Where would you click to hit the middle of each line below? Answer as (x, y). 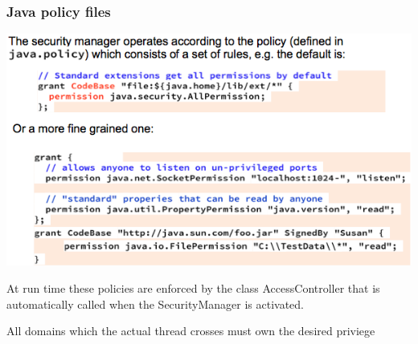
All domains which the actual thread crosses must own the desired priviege (191, 331)
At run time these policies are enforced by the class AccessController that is (193, 288)
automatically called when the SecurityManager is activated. (155, 304)
